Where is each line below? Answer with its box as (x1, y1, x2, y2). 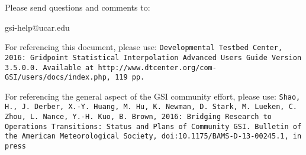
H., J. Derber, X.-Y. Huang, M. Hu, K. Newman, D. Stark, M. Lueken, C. (5, 103, 297, 111)
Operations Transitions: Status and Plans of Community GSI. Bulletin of (5, 122, 302, 131)
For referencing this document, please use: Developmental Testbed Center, (5, 41, 283, 53)
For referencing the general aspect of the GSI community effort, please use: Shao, (5, 90, 301, 102)
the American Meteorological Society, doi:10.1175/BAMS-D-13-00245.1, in (5, 132, 302, 141)
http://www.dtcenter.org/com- (98, 63, 217, 72)
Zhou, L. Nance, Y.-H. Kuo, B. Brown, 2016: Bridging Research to (5, 113, 272, 121)
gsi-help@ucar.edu (5, 21, 70, 33)
